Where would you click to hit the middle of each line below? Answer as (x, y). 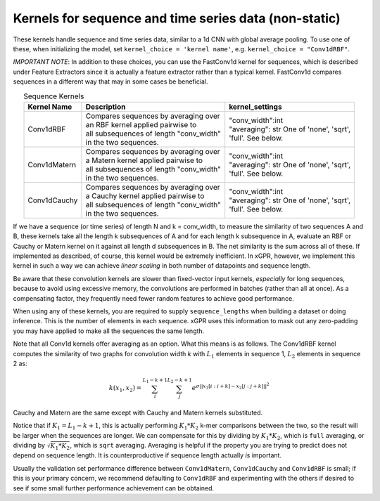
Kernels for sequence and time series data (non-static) (177, 18)
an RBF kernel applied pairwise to (141, 124)
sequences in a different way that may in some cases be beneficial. (110, 82)
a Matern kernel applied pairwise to (144, 160)
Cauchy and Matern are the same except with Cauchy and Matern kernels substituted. (138, 413)
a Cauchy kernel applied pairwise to (145, 195)
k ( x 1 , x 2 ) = (126, 389)
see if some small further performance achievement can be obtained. (114, 488)
